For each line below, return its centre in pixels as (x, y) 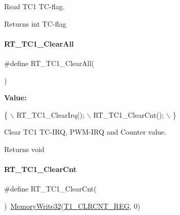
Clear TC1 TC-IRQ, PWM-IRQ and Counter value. (85, 132)
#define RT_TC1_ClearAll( (49, 63)
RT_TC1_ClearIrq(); (51, 114)
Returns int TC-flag (35, 23)
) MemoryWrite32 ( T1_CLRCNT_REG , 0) (72, 206)
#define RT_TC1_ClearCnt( (50, 189)
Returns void (24, 149)
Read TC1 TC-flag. (35, 6)
